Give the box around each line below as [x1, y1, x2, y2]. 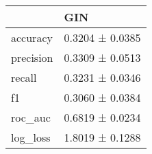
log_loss [11, 129, 51, 145]
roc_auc [11, 109, 51, 125]
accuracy [11, 30, 53, 45]
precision [11, 49, 53, 65]
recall [11, 69, 37, 85]
